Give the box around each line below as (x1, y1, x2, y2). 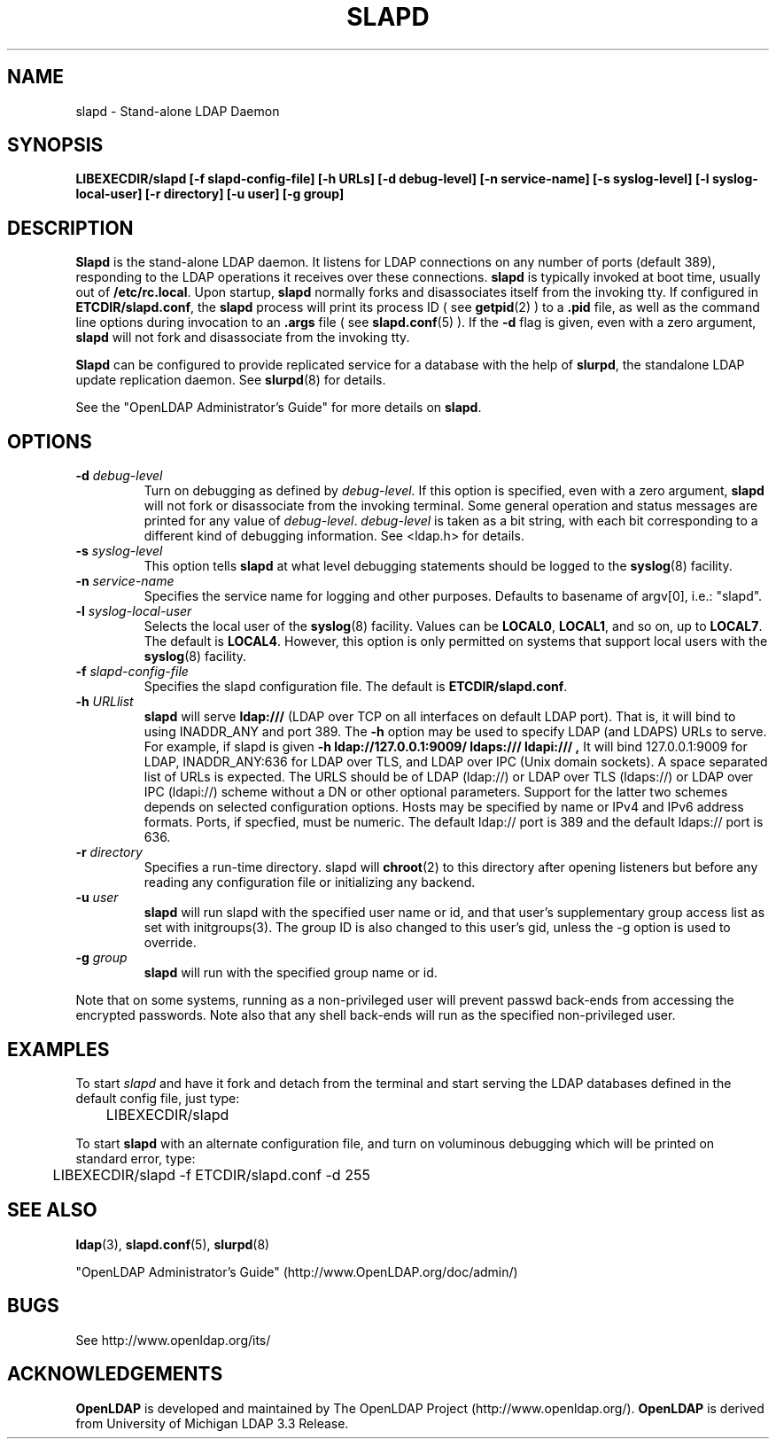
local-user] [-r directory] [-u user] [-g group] (75, 186, 345, 202)
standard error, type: (75, 1150, 196, 1166)
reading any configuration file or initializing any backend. (144, 875, 476, 890)
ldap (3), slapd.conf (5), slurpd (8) (75, 1236, 270, 1252)
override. (144, 935, 197, 951)
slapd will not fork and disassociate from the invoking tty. (75, 330, 410, 346)
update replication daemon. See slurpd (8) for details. (75, 372, 386, 388)
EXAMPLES (7, 1038, 110, 1061)
